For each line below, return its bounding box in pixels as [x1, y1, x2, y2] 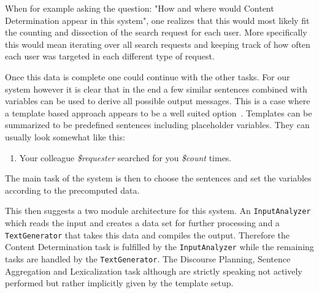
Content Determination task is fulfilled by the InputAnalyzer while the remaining [5, 240, 314, 253]
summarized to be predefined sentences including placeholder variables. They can [5, 118, 310, 131]
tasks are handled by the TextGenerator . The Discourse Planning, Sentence [5, 252, 291, 265]
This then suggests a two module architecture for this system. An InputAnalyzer [5, 204, 311, 217]
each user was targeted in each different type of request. [5, 50, 215, 63]
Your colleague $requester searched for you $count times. [19, 151, 232, 164]
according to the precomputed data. [5, 183, 140, 196]
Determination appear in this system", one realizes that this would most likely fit [5, 13, 310, 26]
